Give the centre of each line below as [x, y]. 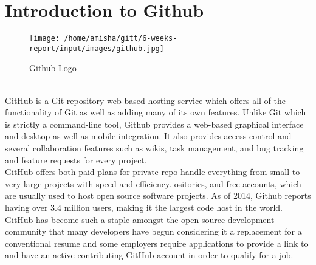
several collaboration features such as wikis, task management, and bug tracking [154, 148]
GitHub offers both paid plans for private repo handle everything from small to [153, 172]
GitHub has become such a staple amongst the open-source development [140, 219]
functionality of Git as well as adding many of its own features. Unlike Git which [156, 112]
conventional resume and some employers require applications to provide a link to [157, 243]
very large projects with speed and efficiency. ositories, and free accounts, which [153, 183]
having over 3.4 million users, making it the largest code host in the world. [144, 207]
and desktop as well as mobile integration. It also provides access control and [148, 136]
